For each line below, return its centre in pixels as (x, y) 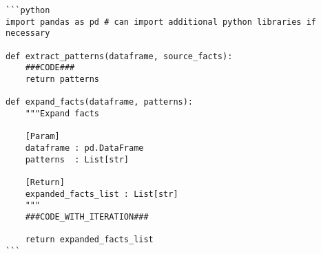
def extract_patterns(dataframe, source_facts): (119, 56)
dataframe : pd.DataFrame (84, 148)
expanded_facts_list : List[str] (102, 194)
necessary (28, 33)
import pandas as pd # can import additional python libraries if (161, 22)
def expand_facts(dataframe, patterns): (100, 102)
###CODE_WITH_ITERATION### (87, 216)
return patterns (62, 79)
